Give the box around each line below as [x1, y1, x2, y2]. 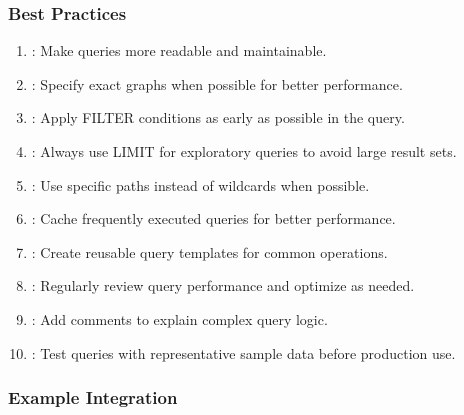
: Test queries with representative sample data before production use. [31, 342, 456, 363]
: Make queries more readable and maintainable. [31, 40, 327, 61]
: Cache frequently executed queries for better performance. [31, 208, 396, 229]
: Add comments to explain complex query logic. [31, 308, 328, 329]
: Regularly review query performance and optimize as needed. [31, 275, 415, 296]
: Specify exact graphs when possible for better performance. [31, 73, 403, 94]
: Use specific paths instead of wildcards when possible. [31, 174, 370, 195]
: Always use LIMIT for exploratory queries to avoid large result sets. [31, 141, 457, 161]
